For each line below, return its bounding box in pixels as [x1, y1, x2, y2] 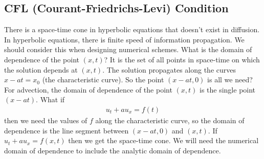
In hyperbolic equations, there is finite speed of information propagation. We [4, 34, 245, 44]
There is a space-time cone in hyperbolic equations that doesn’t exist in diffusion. [4, 24, 260, 35]
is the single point [199, 84, 256, 95]
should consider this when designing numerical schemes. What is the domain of [4, 44, 252, 55]
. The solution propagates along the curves [102, 64, 236, 75]
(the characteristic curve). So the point [42, 74, 164, 85]
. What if [36, 94, 65, 105]
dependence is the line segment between [4, 125, 129, 135]
